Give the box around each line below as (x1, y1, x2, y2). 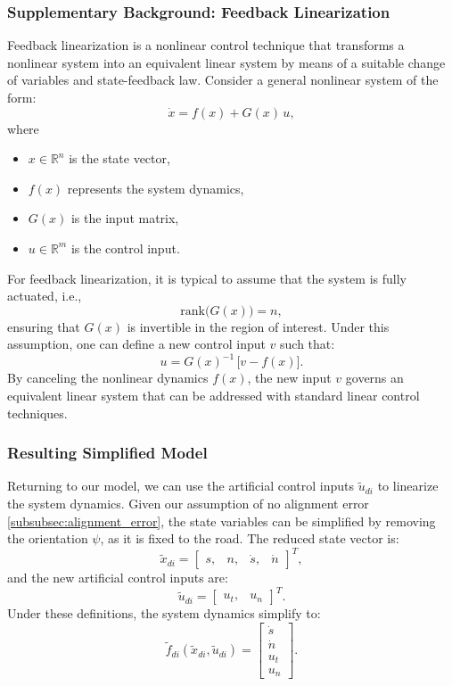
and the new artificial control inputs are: (7, 568, 228, 587)
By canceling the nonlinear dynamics (7, 368, 209, 387)
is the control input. (70, 238, 180, 257)
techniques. (7, 403, 68, 422)
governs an (345, 368, 404, 387)
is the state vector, (69, 149, 170, 168)
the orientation (7, 529, 88, 548)
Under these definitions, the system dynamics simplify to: (7, 604, 321, 623)
